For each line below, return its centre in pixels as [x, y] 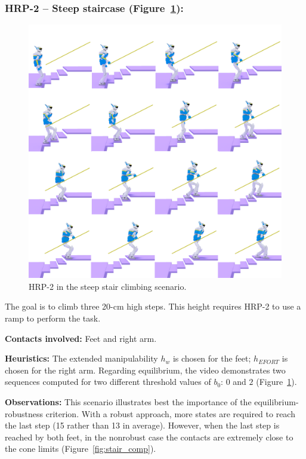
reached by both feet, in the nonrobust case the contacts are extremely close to [149, 437]
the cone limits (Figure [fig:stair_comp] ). [81, 449]
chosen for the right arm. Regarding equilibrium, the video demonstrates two [145, 370]
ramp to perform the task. [53, 318]
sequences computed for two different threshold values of [108, 382]
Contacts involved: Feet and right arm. [81, 338]
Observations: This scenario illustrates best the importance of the [128, 401]
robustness [24, 413]
